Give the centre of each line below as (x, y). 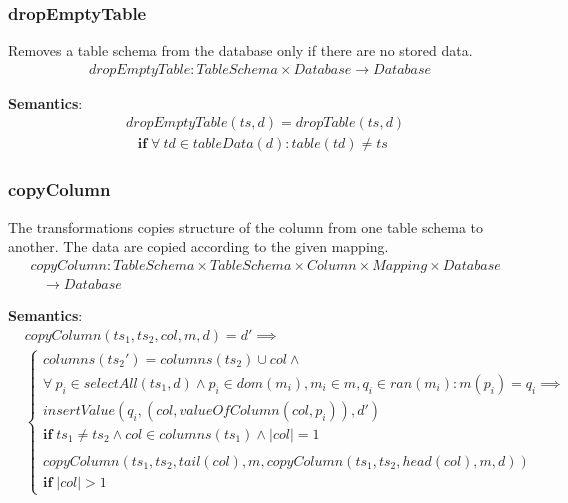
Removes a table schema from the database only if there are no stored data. (240, 50)
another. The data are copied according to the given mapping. (198, 246)
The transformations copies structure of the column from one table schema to (245, 226)
